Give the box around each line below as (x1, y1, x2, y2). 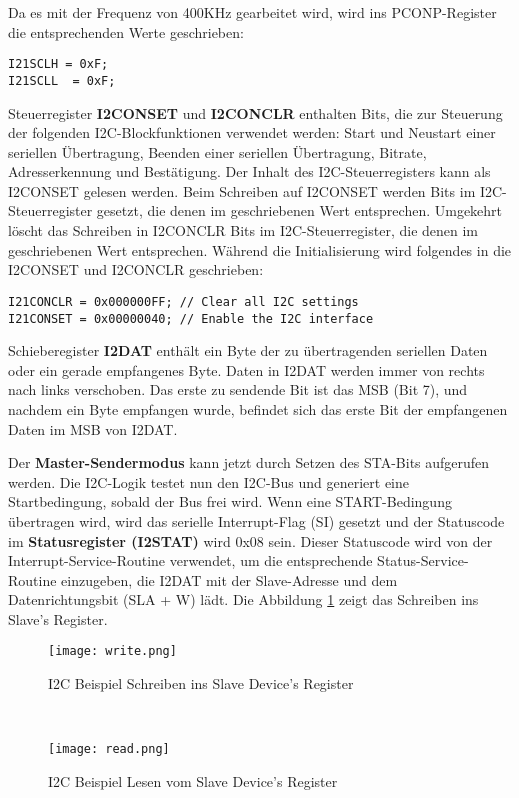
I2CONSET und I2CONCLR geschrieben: (8, 259, 264, 280)
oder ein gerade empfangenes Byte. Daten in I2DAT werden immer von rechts (8, 359, 485, 380)
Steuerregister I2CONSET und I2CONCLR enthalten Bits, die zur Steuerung (8, 102, 503, 123)
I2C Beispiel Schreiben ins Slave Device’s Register (48, 673, 354, 694)
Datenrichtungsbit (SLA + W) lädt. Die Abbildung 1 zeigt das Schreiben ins (8, 589, 479, 610)
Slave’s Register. (8, 608, 108, 629)
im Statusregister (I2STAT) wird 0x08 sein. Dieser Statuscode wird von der (8, 530, 493, 551)
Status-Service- (377, 550, 469, 571)
